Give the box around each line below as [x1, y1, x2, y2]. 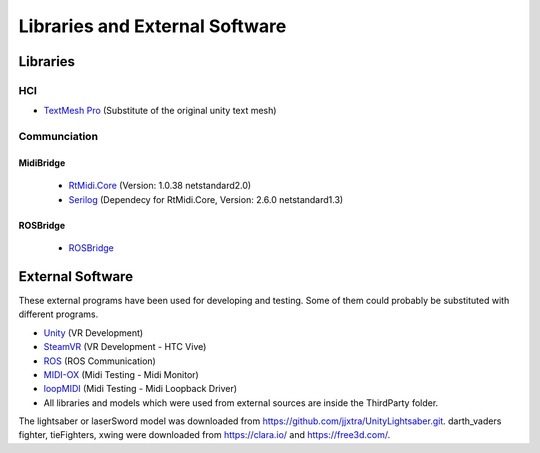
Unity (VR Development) [43, 326, 144, 339]
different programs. [18, 308, 99, 320]
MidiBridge [18, 156, 66, 169]
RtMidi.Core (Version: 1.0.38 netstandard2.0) [68, 180, 252, 192]
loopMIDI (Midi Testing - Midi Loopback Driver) [43, 383, 238, 395]
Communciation [18, 130, 99, 144]
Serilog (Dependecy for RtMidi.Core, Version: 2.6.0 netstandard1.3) [68, 193, 344, 205]
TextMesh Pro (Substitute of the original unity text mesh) [43, 105, 277, 117]
